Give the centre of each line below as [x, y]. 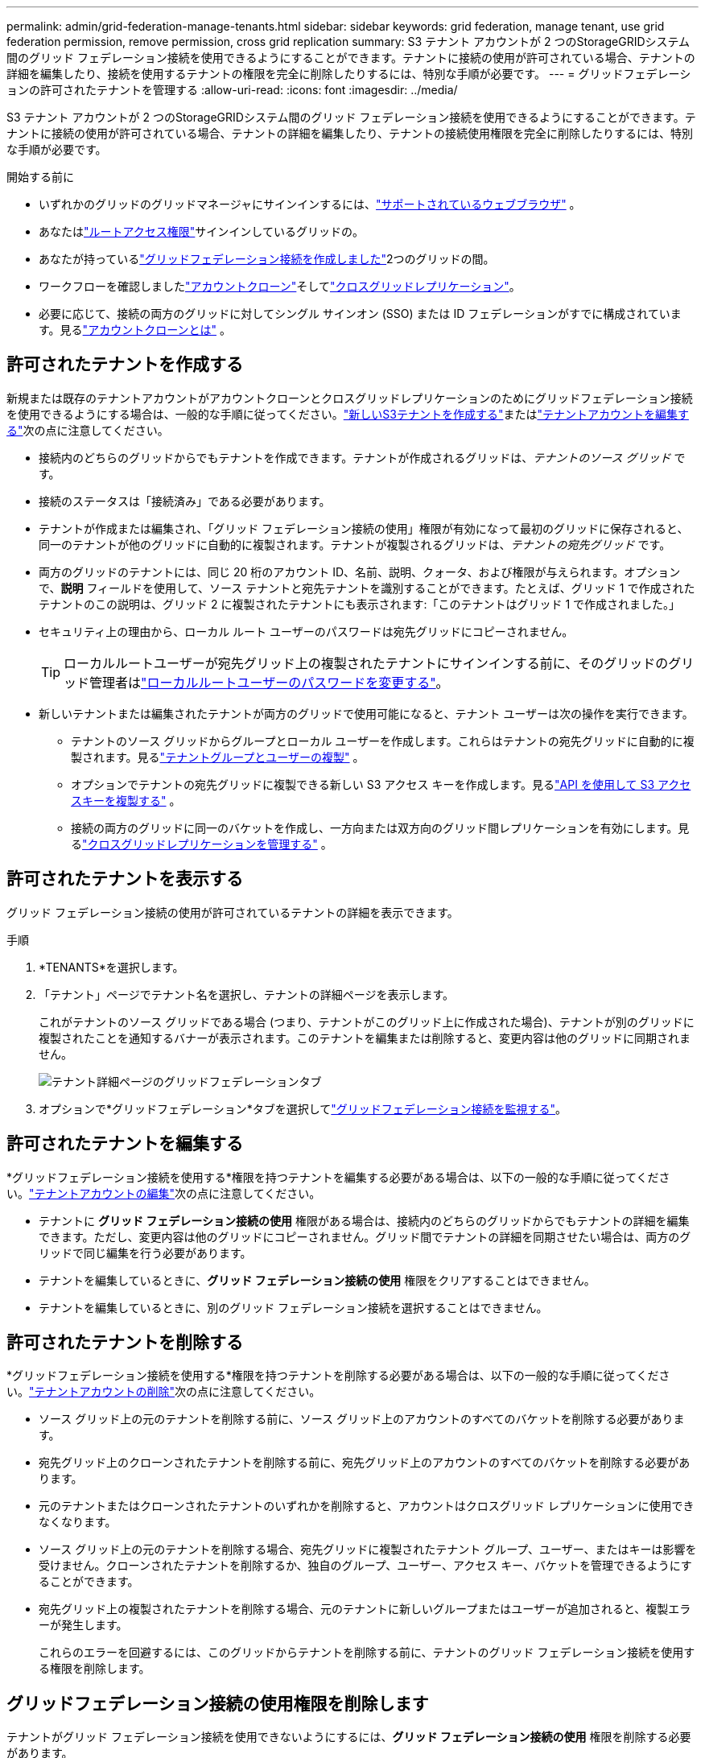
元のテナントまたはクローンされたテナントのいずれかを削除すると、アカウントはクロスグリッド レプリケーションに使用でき [367, 1506]
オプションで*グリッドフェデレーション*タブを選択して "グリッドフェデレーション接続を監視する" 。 [303, 1108]
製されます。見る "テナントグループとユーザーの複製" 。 [218, 757]
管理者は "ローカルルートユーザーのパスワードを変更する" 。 [269, 682]
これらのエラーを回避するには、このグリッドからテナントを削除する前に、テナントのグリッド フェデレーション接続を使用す [367, 1653]
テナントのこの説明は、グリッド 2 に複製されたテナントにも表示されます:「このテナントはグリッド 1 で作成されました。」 [360, 604]
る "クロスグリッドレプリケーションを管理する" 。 [202, 844]
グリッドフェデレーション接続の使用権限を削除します [218, 1703]
